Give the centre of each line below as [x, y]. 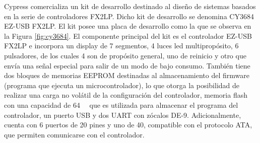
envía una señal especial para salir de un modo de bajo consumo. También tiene [127, 65]
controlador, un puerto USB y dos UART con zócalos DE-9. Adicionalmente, [123, 115]
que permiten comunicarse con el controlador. [74, 134]
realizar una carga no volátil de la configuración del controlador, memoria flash [126, 95]
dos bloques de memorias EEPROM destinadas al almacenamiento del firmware [127, 75]
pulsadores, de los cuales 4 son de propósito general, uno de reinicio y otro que [125, 55]
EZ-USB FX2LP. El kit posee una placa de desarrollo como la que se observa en [128, 26]
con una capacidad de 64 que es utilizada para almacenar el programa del [121, 104]
